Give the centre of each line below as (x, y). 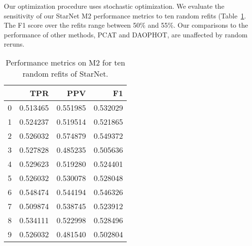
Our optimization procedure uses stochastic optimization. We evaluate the (114, 6)
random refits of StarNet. (65, 73)
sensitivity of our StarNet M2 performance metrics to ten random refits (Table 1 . (125, 15)
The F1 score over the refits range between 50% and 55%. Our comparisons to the (126, 25)
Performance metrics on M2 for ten (65, 62)
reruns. (14, 44)
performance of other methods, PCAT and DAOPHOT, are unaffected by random (126, 34)
